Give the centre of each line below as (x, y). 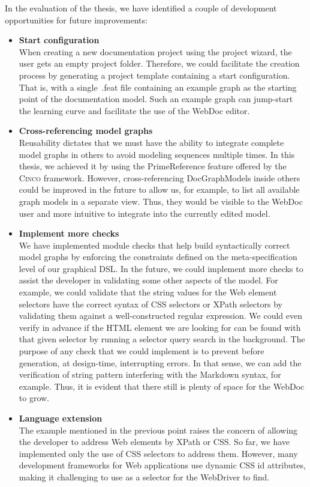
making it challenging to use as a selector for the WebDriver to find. (144, 476)
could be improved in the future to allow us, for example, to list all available (159, 189)
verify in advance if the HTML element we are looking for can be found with (160, 327)
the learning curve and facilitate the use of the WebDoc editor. (134, 110)
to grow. (34, 398)
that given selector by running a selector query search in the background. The (162, 339)
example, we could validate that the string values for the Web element (148, 292)
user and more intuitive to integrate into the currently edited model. (145, 213)
